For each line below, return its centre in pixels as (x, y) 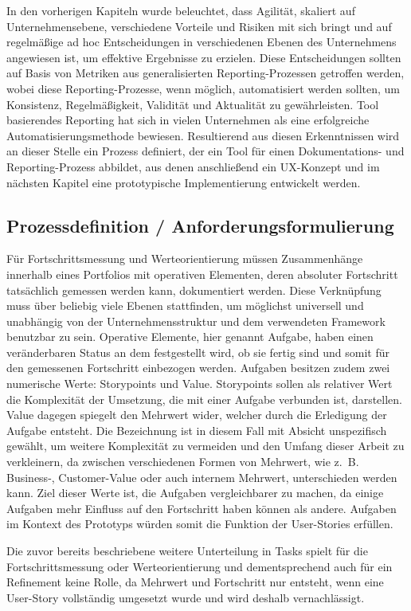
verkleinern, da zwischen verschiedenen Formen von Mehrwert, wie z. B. (183, 462)
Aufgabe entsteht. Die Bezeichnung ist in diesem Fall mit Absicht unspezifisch (197, 430)
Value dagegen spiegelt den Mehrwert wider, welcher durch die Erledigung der (197, 415)
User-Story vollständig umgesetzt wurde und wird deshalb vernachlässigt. (186, 597)
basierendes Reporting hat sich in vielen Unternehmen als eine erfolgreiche (188, 120)
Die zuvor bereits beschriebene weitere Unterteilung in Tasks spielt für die (187, 551)
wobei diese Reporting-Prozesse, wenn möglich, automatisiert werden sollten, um (204, 88)
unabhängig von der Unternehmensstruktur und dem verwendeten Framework (196, 321)
